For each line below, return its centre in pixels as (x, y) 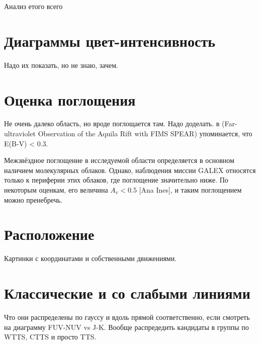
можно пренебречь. (33, 199)
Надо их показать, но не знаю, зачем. (61, 65)
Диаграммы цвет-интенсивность (110, 40)
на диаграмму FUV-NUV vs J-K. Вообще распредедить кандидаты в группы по (126, 327)
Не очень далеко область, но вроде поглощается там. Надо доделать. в (112, 123)
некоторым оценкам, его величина (56, 190)
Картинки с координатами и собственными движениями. (91, 258)
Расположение (49, 234)
